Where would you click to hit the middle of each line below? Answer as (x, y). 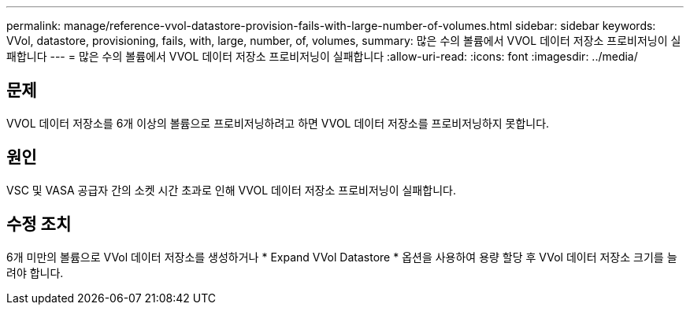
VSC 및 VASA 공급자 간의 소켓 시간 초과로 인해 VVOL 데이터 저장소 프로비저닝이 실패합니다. (231, 190)
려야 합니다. (35, 272)
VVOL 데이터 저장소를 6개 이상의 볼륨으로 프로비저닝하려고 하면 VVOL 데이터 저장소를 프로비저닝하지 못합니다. (278, 123)
